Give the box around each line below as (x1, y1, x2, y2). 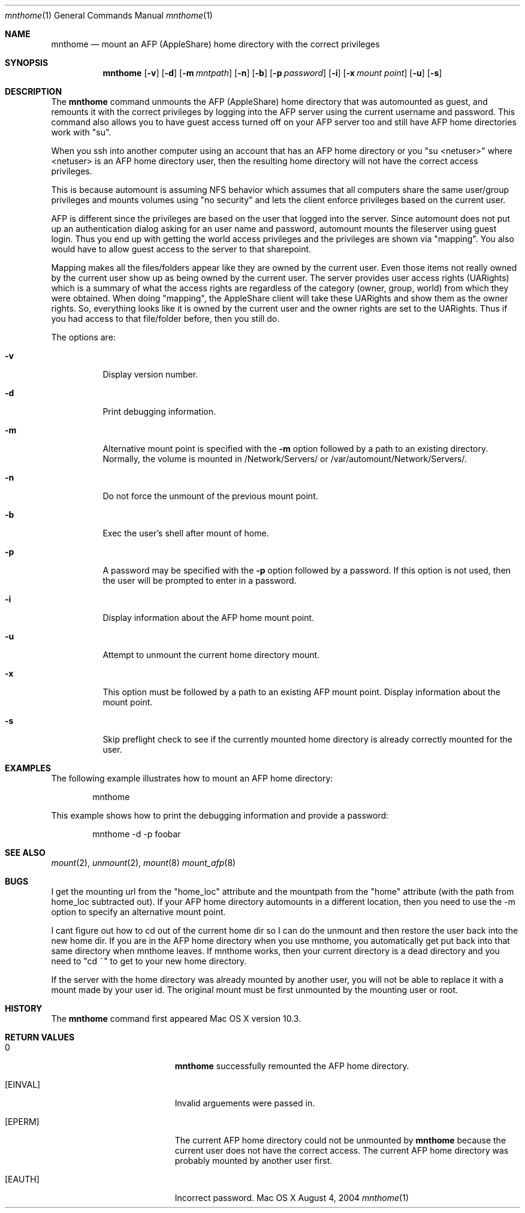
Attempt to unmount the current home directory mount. (102, 650, 320, 660)
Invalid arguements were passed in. (174, 1098, 315, 1108)
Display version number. (102, 369, 198, 379)
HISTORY (5, 1003, 43, 1013)
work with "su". (51, 127, 111, 137)
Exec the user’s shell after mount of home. (102, 528, 269, 538)
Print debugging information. (102, 406, 216, 417)
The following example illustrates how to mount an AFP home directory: (51, 773, 333, 783)
